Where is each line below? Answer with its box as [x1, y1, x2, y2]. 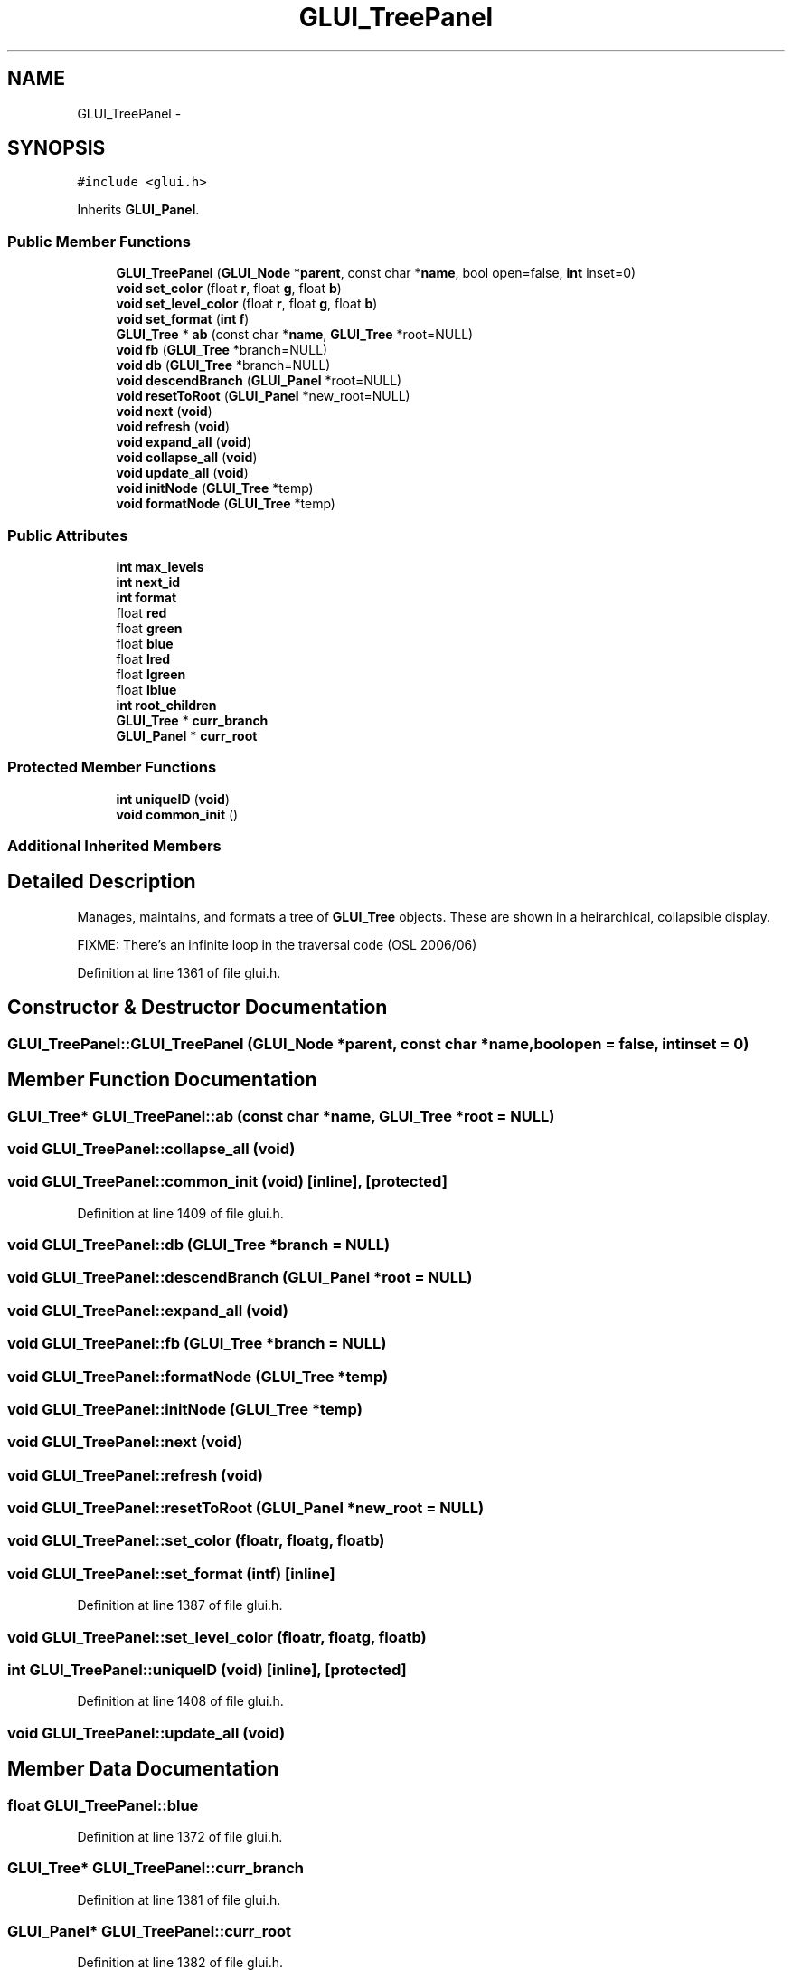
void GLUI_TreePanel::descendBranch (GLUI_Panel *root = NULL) [7, 1268, 473, 1287]
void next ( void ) [116, 403, 212, 420]
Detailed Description [7, 870, 196, 894]
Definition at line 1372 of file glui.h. [77, 1828, 283, 1844]
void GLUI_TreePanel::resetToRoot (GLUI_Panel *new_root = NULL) [7, 1499, 485, 1518]
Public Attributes [7, 526, 128, 545]
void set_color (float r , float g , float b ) [116, 280, 342, 297]
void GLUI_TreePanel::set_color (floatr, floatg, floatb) [7, 1531, 385, 1550]
